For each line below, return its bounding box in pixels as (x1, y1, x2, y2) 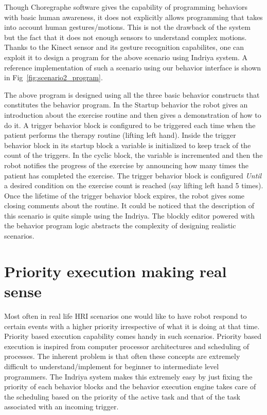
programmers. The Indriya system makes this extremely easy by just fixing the (4, 371, 253, 382)
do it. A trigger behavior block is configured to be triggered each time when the (4, 119, 256, 130)
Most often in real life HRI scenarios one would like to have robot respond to (4, 310, 247, 321)
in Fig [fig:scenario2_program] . (4, 72, 103, 83)
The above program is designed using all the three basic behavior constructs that (4, 89, 260, 100)
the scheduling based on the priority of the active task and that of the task (4, 391, 240, 402)
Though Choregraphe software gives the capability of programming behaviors (4, 2, 247, 12)
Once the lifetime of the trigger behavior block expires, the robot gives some (4, 190, 245, 201)
